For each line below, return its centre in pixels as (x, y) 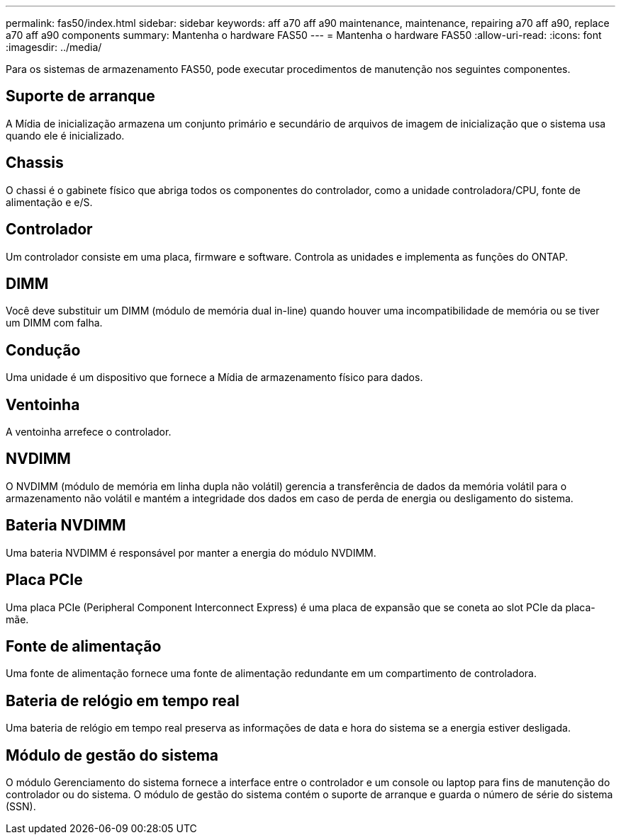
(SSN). (21, 807)
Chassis (35, 163)
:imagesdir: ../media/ (54, 47)
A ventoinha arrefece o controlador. (89, 432)
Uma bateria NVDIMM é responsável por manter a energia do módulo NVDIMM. (191, 552)
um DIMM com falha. (54, 323)
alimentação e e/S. (49, 202)
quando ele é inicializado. (65, 135)
